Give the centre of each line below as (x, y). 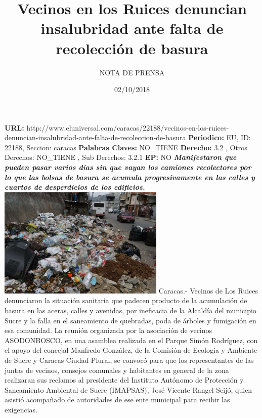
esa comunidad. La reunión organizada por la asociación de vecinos (108, 330)
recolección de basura (132, 48)
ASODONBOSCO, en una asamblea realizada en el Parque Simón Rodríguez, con (131, 340)
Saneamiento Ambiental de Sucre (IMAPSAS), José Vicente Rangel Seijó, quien (128, 389)
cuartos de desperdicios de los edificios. (75, 187)
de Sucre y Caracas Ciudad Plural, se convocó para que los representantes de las (129, 360)
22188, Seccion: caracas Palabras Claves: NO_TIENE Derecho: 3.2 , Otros (126, 147)
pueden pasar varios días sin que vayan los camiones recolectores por (128, 167)
